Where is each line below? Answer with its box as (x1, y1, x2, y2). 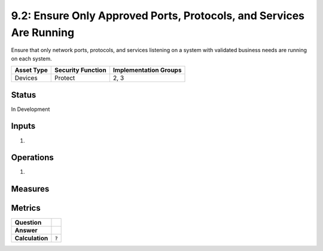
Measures (11, 184, 50, 194)
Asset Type (14, 66, 48, 74)
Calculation (14, 234, 48, 243)
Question (14, 219, 42, 227)
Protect (54, 74, 75, 82)
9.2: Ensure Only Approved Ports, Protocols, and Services (11, 9, 305, 22)
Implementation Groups (112, 66, 182, 74)
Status (11, 90, 36, 100)
